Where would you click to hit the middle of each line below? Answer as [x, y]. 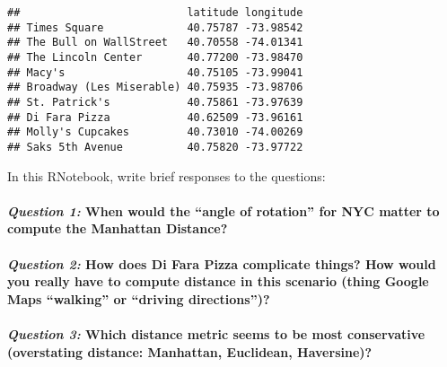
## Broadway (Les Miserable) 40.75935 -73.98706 [155, 87]
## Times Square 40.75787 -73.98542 [155, 27]
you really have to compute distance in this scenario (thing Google [218, 281]
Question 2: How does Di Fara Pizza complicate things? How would [222, 263]
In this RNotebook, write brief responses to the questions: [167, 175]
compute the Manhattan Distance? [118, 228]
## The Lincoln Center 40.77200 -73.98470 [155, 57]
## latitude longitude [155, 13]
